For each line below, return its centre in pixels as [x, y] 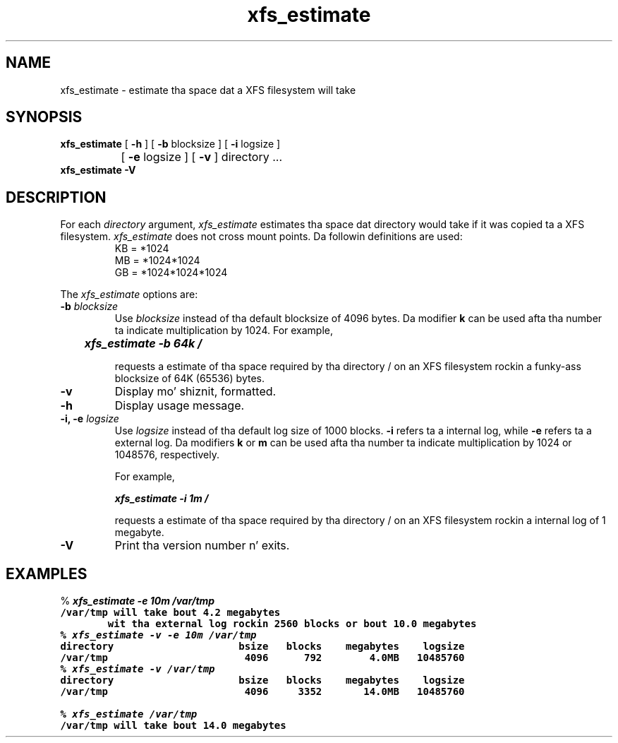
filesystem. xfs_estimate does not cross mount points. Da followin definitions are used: [261, 237]
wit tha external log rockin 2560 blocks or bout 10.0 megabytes [292, 624]
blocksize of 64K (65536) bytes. [189, 379]
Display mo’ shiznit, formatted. [195, 392]
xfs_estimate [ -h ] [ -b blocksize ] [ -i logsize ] [170, 144]
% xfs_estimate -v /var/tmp [138, 669]
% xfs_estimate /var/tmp [129, 714]
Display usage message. [180, 406]
